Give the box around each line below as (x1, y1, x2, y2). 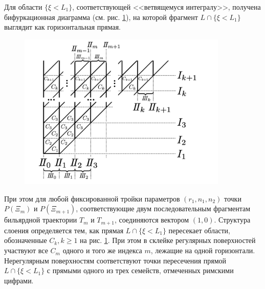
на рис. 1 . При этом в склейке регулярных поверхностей (80, 235, 256, 246)
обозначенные (4, 235, 47, 246)
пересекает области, (168, 225, 230, 235)
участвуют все (4, 245, 48, 256)
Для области (4, 2, 42, 12)
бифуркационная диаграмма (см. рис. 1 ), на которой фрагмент (4, 11, 198, 22)
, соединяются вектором (114, 214, 189, 225)
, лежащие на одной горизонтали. (150, 245, 255, 256)
